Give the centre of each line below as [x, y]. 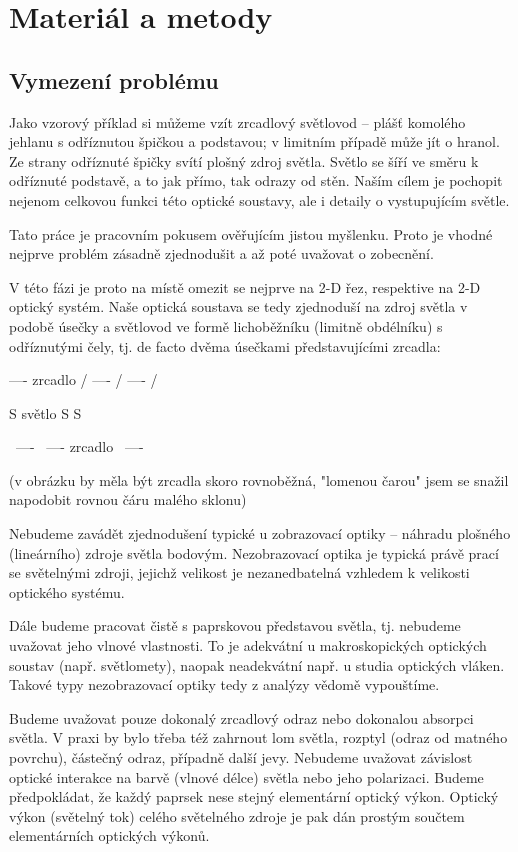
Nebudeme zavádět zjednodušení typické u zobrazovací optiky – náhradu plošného [260, 533]
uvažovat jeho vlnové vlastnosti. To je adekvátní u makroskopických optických [248, 645]
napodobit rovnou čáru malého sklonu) [128, 499]
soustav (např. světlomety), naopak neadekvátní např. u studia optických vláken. [257, 664]
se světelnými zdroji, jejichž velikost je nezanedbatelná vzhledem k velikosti [239, 572]
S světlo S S [45, 412]
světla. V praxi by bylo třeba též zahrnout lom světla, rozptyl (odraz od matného [258, 737]
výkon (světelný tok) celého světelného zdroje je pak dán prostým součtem [237, 815]
